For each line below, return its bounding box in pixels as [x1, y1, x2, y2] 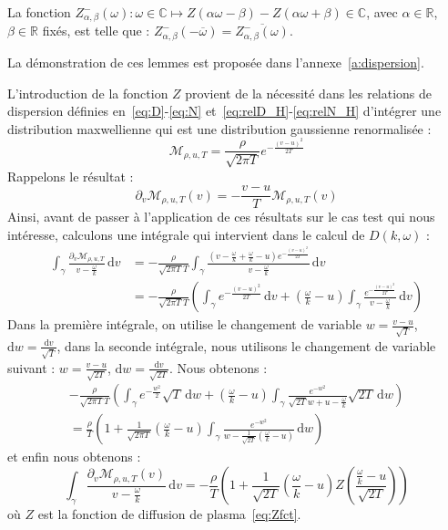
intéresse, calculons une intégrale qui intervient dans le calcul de [7, 224, 365, 244]
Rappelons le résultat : [7, 166, 134, 185]
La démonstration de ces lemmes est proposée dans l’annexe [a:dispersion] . [7, 52, 424, 71]
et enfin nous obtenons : [7, 447, 141, 466]
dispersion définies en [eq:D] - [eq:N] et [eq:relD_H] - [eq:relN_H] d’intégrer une [7, 101, 442, 120]
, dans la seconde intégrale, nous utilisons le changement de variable [56, 336, 436, 355]
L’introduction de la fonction [7, 83, 168, 102]
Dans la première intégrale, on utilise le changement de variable [7, 315, 361, 334]
